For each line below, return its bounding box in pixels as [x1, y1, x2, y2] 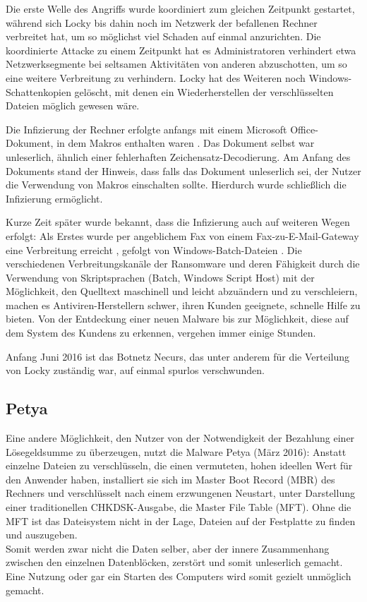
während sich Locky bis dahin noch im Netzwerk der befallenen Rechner [6, 15, 318, 30]
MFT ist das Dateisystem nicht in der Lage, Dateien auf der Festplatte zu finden [6, 513, 356, 528]
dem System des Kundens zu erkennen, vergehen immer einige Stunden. [6, 325, 316, 340]
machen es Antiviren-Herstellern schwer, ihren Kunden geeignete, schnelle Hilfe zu [6, 297, 361, 312]
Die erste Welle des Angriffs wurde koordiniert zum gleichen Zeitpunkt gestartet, [6, 1, 355, 16]
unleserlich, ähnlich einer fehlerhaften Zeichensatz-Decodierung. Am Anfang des [6, 149, 351, 164]
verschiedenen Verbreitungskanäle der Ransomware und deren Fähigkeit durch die [6, 256, 360, 271]
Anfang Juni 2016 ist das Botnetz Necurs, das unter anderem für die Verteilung [6, 349, 350, 363]
